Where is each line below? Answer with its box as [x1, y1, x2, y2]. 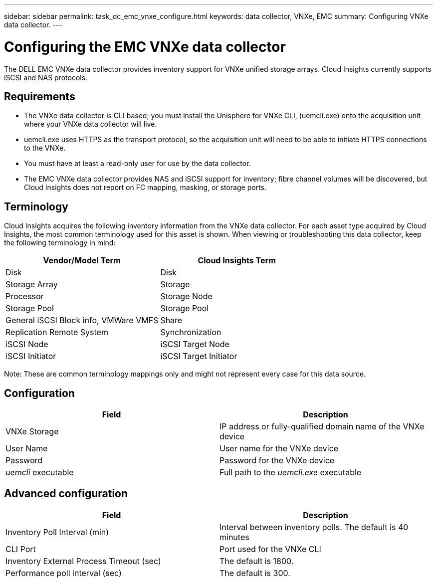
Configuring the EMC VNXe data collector [4, 38, 286, 55]
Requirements [4, 90, 75, 103]
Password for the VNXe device [219, 455, 335, 466]
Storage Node [160, 291, 213, 302]
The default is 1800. [219, 556, 294, 566]
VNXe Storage [5, 426, 59, 437]
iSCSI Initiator [5, 351, 56, 362]
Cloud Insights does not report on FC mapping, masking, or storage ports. [24, 183, 266, 192]
